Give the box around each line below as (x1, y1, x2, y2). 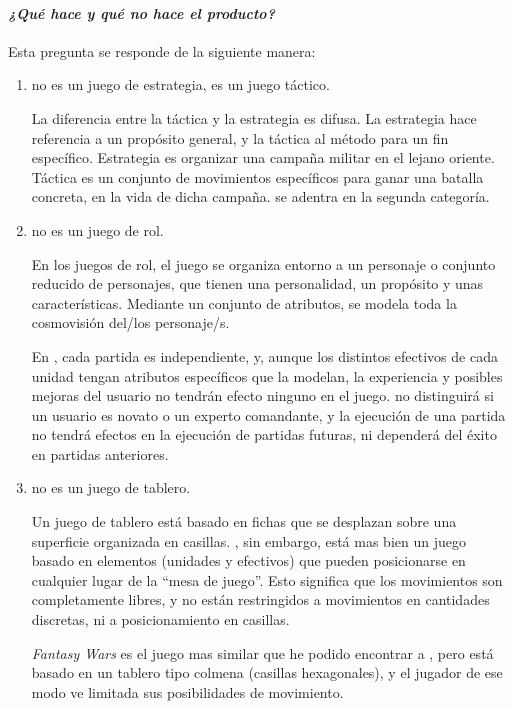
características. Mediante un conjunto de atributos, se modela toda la (31, 292, 457, 313)
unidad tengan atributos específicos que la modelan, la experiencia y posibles (31, 365, 503, 386)
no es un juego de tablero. (31, 477, 191, 498)
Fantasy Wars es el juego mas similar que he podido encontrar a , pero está (31, 642, 494, 663)
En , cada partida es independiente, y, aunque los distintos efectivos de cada (31, 345, 498, 366)
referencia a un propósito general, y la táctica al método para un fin (31, 127, 449, 148)
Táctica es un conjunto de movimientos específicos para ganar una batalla (31, 166, 484, 187)
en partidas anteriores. (31, 443, 169, 464)
